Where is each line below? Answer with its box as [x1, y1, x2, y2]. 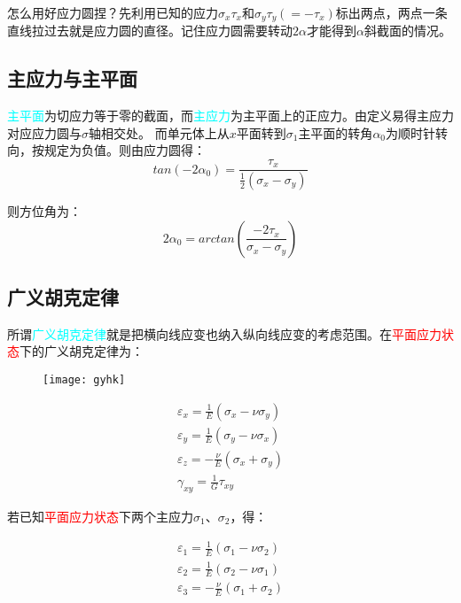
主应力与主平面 [7, 65, 137, 92]
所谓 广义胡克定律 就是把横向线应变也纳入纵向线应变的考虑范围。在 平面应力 [7, 324, 441, 343]
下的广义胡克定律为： [20, 342, 144, 360]
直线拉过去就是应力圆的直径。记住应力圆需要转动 [7, 21, 293, 40]
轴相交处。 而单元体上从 [89, 123, 230, 142]
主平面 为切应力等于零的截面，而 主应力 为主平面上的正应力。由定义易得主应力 [7, 106, 454, 125]
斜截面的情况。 [363, 21, 451, 40]
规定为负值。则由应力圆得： [43, 141, 206, 159]
